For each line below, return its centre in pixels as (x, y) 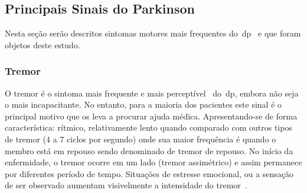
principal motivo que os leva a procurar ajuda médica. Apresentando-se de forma (151, 116)
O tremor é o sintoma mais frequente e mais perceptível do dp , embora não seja (152, 93)
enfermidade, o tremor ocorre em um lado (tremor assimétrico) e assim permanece (153, 162)
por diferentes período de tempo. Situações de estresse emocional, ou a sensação (149, 173)
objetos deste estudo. (43, 44)
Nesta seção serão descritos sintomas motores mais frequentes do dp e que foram (153, 33)
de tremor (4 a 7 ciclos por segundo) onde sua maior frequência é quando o (141, 139)
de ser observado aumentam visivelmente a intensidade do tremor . (126, 185)
